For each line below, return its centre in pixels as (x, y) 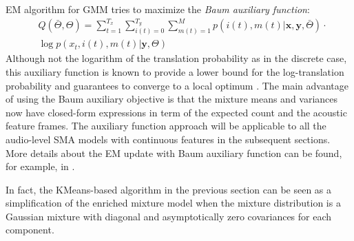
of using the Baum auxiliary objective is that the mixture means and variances (172, 99)
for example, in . (40, 166)
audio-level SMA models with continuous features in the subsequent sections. (168, 139)
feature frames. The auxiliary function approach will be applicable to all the (166, 126)
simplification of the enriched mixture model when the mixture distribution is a (173, 203)
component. (30, 230)
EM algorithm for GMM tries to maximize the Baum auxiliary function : (158, 9)
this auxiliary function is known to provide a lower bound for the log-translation (175, 71)
